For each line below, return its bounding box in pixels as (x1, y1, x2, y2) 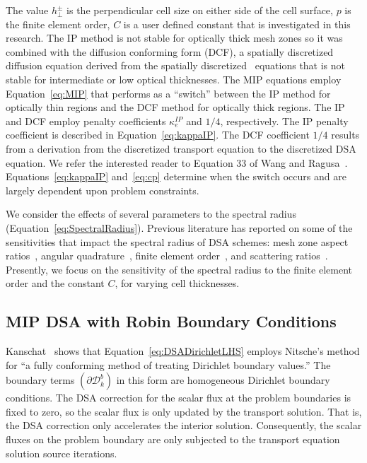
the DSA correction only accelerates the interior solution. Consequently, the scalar (6, 418, 362, 433)
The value (6, 3, 49, 17)
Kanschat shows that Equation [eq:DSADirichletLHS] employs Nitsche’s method (6, 344, 360, 358)
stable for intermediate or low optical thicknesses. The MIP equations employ (6, 71, 342, 86)
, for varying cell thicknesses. (115, 276, 240, 291)
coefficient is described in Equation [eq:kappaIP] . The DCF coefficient (6, 127, 310, 142)
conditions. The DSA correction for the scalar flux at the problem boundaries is (6, 390, 351, 405)
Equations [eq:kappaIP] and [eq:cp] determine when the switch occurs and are (6, 169, 346, 184)
